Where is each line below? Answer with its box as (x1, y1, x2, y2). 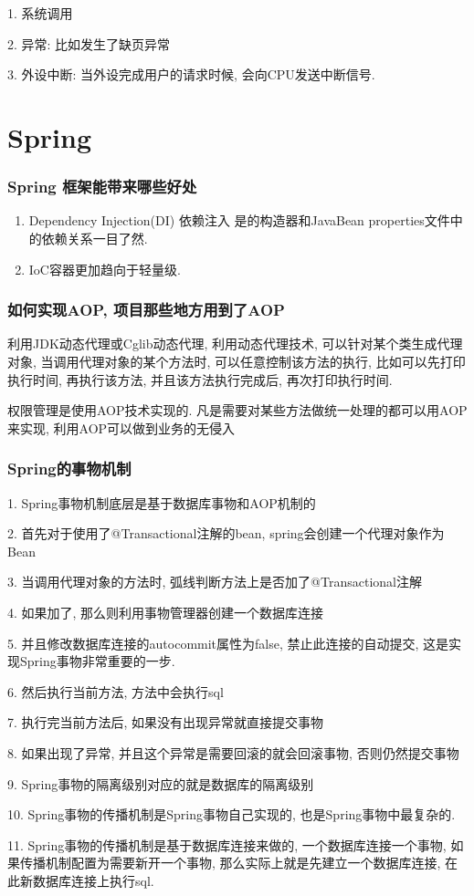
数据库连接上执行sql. (32, 870, 154, 890)
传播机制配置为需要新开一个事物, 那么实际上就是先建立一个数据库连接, (19, 853, 441, 872)
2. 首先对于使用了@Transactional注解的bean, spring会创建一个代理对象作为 (7, 524, 445, 543)
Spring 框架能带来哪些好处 (7, 175, 197, 198)
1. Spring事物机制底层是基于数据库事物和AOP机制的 (7, 493, 316, 512)
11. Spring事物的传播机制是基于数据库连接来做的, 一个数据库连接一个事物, (7, 835, 447, 854)
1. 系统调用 (7, 4, 73, 22)
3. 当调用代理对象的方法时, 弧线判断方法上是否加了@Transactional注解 (7, 572, 422, 591)
